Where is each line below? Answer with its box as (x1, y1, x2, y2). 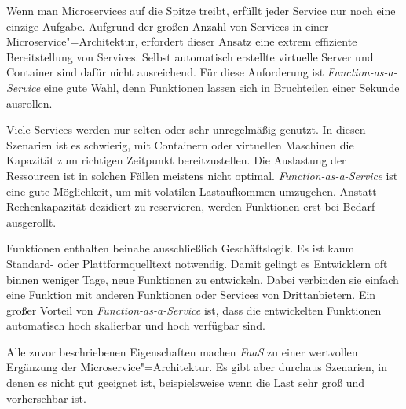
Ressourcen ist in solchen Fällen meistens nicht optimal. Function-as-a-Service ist (6, 167, 398, 183)
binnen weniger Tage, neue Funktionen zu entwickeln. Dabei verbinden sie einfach (6, 271, 399, 287)
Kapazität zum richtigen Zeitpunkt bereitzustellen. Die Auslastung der (6, 152, 346, 168)
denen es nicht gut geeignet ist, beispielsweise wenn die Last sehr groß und (6, 374, 365, 391)
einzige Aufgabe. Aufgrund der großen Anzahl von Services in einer (6, 17, 329, 34)
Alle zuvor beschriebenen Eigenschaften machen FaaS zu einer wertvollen (6, 343, 358, 359)
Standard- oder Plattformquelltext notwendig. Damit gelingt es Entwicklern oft (6, 255, 388, 271)
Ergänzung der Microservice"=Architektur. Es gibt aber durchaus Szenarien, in (6, 359, 387, 375)
